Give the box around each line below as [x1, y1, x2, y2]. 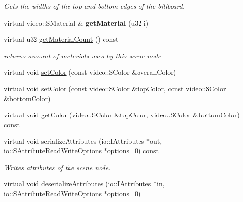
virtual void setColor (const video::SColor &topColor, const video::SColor [4, 83, 226, 93]
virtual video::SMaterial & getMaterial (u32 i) [4, 17, 149, 28]
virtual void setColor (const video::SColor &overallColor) [4, 67, 176, 77]
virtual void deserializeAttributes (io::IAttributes [4, 178, 151, 189]
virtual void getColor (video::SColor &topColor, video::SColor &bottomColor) [4, 110, 240, 120]
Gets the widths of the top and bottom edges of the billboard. [4, 1, 185, 11]
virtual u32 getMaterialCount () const [4, 34, 119, 44]
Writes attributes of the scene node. [4, 162, 111, 172]
